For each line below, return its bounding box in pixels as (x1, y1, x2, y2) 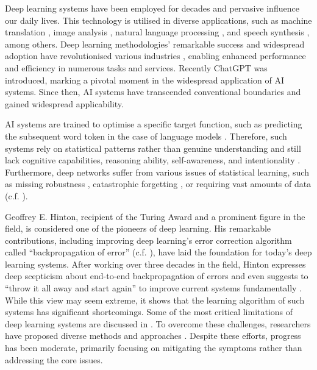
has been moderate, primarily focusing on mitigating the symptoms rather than (5, 341, 302, 354)
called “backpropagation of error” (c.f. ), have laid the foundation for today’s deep (5, 246, 312, 258)
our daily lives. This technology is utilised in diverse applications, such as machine (5, 13, 312, 26)
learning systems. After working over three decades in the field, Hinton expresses (5, 257, 306, 270)
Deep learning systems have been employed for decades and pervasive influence (5, 2, 299, 14)
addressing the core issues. (5, 353, 103, 366)
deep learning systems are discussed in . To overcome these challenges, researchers (5, 317, 311, 330)
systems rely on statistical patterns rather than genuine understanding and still (5, 141, 301, 154)
